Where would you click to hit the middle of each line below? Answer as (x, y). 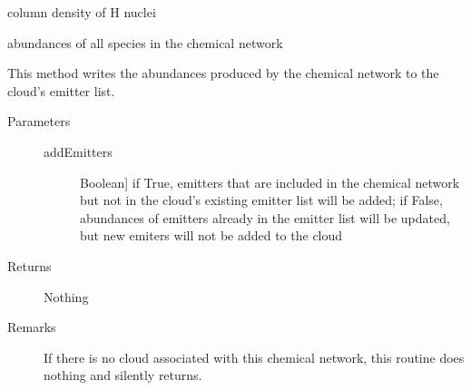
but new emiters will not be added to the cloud (211, 235)
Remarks (32, 327)
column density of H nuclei (82, 12)
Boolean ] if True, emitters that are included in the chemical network (270, 182)
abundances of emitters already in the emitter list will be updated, (265, 217)
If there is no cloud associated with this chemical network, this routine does (254, 357)
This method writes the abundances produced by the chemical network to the (223, 73)
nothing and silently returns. (123, 375)
